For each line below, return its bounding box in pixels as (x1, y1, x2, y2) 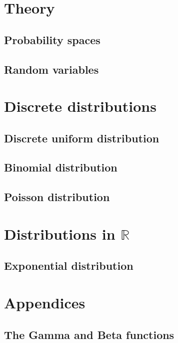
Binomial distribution (4, 159, 117, 175)
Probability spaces (4, 32, 100, 47)
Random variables (4, 61, 99, 77)
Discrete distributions (4, 96, 156, 116)
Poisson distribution (4, 189, 110, 205)
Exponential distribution (4, 258, 133, 273)
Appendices (4, 292, 85, 312)
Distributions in (4, 223, 115, 244)
